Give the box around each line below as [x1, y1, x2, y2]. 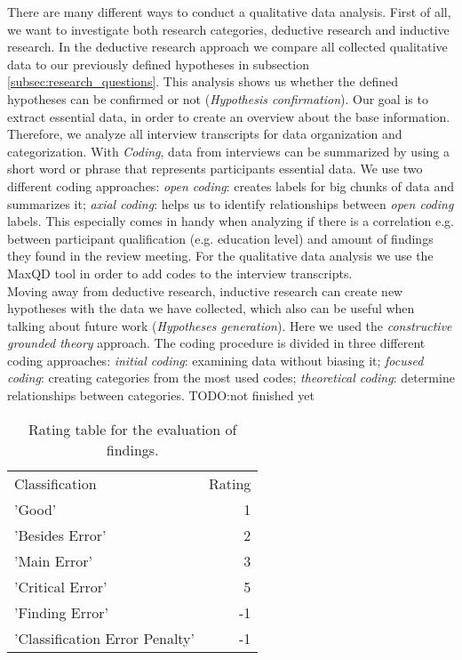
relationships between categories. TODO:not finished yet [7, 386, 315, 405]
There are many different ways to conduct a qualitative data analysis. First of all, [7, 3, 451, 20]
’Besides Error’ [14, 524, 107, 545]
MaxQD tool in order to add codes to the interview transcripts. [7, 263, 353, 282]
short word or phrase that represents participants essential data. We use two [7, 159, 423, 178]
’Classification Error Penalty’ [14, 627, 195, 648]
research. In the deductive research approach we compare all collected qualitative [7, 37, 448, 56]
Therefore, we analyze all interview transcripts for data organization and [7, 125, 402, 143]
